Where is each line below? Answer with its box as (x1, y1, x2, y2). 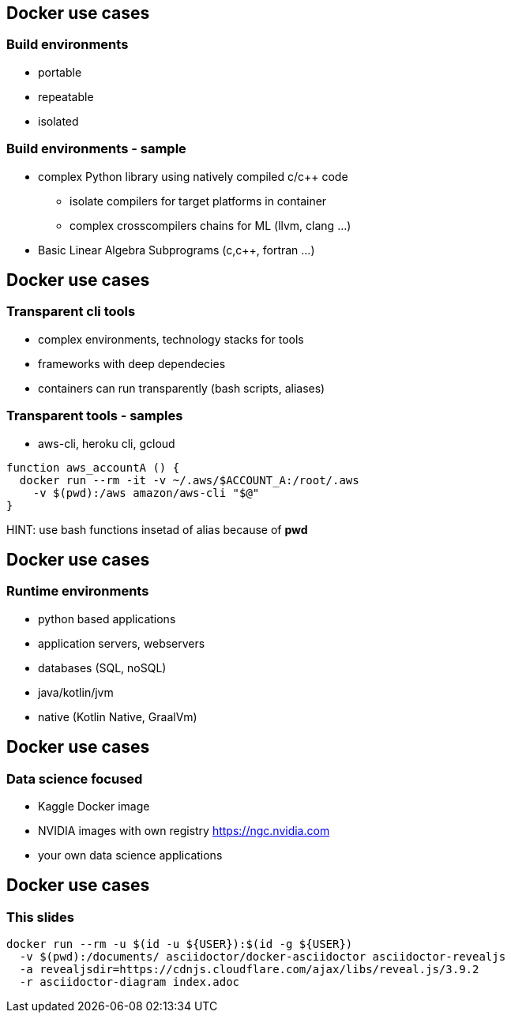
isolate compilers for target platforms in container (70, 194, 327, 208)
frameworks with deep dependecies (38, 356, 226, 370)
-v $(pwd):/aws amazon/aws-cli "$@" (32, 486, 260, 499)
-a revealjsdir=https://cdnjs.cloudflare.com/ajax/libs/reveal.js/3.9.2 (19, 963, 479, 976)
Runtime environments (6, 583, 149, 600)
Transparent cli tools (6, 303, 136, 320)
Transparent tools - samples (6, 408, 183, 424)
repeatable (38, 89, 94, 103)
